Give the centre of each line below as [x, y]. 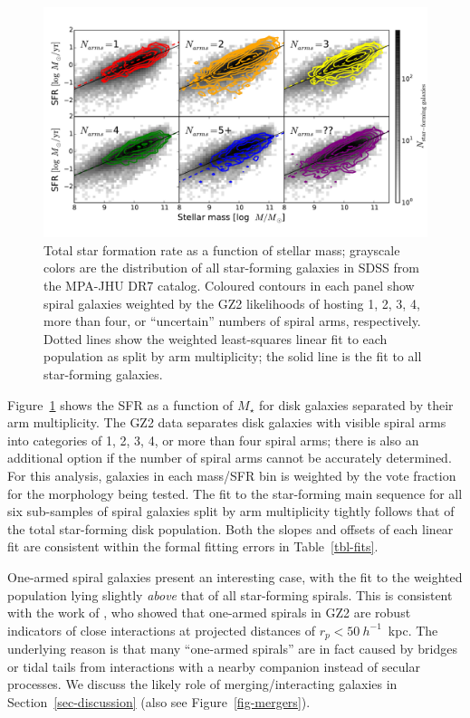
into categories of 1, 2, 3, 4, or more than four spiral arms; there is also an [213, 440]
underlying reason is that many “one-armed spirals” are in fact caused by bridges [232, 649]
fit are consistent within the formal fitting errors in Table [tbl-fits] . [193, 546]
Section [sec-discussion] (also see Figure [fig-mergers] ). [159, 701]
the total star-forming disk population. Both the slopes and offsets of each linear [230, 528]
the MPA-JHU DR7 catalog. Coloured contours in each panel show [229, 286]
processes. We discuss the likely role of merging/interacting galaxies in [202, 684]
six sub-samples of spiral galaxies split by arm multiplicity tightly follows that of [231, 511]
